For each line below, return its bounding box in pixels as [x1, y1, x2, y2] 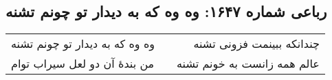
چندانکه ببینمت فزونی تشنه [193, 36, 320, 52]
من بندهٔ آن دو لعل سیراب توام [11, 55, 155, 72]
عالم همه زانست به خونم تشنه [177, 55, 320, 72]
